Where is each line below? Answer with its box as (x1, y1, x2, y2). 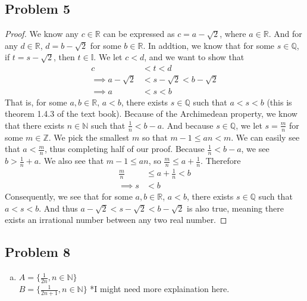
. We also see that (39, 154, 104, 167)
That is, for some (5, 95, 67, 108)
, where (220, 27, 246, 40)
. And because (162, 119, 214, 131)
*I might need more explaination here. (90, 283, 230, 295)
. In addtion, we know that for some (143, 39, 275, 51)
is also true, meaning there (187, 201, 284, 214)
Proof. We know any (5, 27, 79, 40)
